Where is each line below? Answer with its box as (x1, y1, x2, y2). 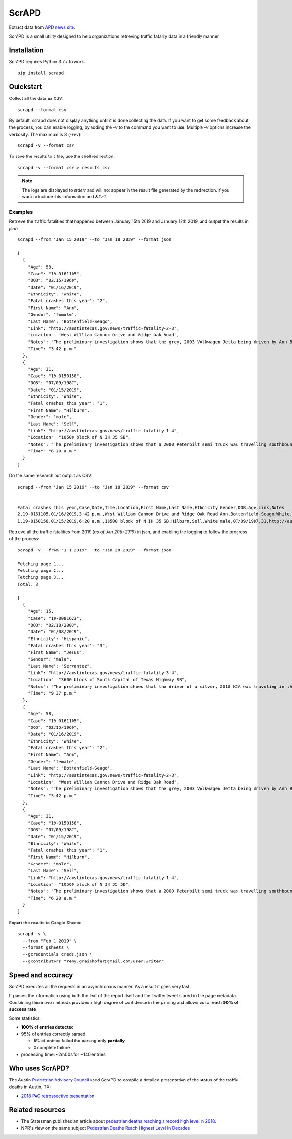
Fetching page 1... (18, 561, 64, 567)
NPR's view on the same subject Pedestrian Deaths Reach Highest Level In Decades (21, 1125, 190, 1131)
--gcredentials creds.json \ (22, 951, 92, 957)
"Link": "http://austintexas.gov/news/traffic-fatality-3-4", (27, 670, 180, 675)
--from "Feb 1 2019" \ (22, 938, 77, 943)
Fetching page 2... (18, 568, 64, 573)
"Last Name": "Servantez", (27, 663, 92, 669)
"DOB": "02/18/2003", (27, 622, 80, 628)
